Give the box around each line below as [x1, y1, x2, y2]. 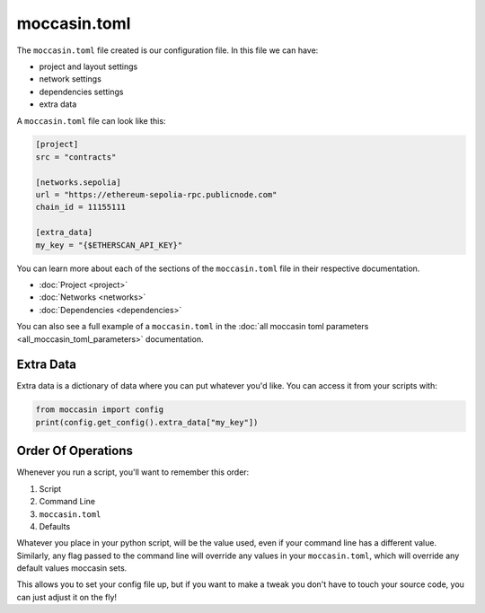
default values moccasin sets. [16, 563, 128, 574]
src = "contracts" [35, 152, 117, 162]
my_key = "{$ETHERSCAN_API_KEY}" [35, 240, 183, 250]
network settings [39, 74, 102, 84]
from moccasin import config [35, 405, 164, 415]
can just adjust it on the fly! [16, 591, 117, 602]
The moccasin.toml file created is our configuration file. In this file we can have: [16, 45, 319, 56]
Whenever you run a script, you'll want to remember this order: [16, 467, 250, 477]
